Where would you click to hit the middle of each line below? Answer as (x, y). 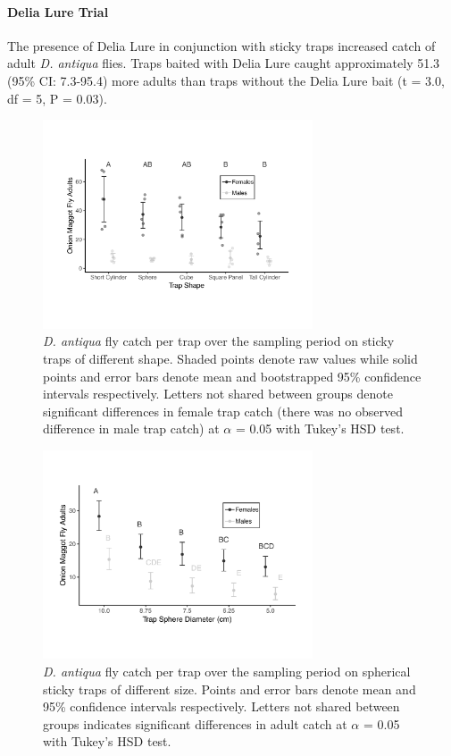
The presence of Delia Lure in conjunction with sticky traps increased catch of (221, 45)
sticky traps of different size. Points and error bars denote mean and (230, 689)
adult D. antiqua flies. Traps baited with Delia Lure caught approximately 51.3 (224, 63)
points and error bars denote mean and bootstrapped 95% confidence (232, 376)
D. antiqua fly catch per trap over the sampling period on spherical (227, 672)
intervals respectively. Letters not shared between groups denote (218, 394)
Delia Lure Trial (58, 11)
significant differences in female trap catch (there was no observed (223, 411)
